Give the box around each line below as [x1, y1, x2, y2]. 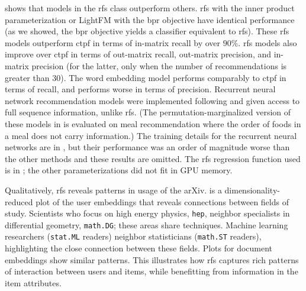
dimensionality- [224, 183, 280, 196]
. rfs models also [238, 36, 297, 48]
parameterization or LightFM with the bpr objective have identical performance [5, 13, 295, 25]
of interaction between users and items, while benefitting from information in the [5, 265, 298, 277]
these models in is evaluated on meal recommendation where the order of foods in [5, 117, 301, 130]
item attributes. [5, 276, 62, 289]
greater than [5, 71, 50, 83]
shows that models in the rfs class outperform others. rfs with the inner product [5, 2, 295, 14]
